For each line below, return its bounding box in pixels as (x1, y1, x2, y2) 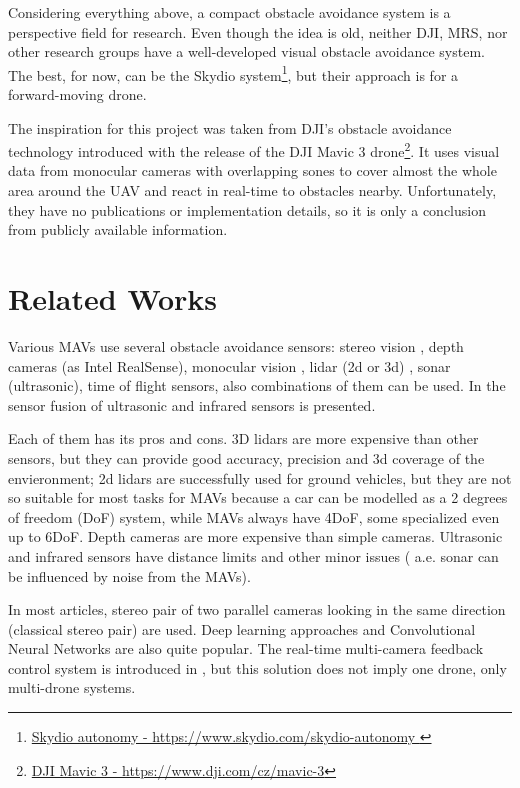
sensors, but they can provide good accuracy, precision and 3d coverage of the (8, 447, 485, 468)
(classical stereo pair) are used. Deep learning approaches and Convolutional (8, 618, 476, 639)
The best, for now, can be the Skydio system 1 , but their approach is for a (8, 61, 459, 85)
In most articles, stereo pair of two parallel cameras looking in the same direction (8, 599, 506, 620)
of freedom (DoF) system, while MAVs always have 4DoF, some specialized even (8, 506, 500, 527)
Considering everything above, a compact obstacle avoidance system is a (8, 2, 451, 22)
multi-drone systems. (8, 677, 136, 698)
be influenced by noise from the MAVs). (8, 565, 251, 586)
